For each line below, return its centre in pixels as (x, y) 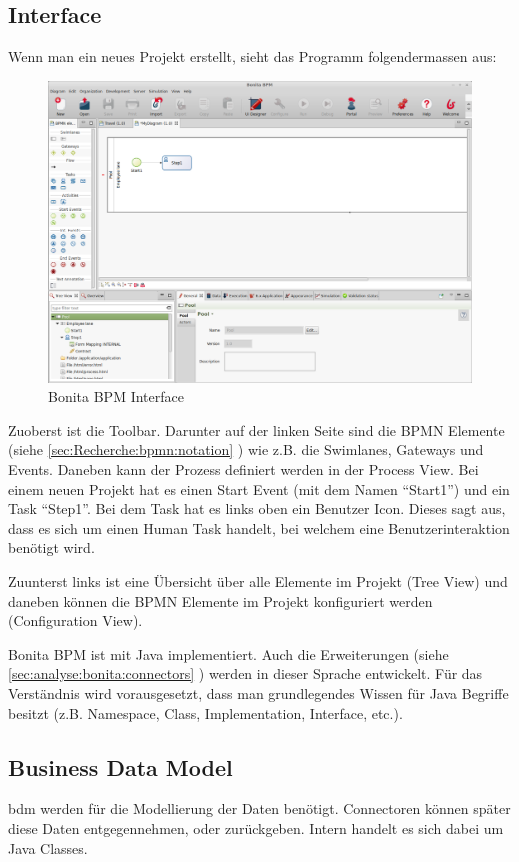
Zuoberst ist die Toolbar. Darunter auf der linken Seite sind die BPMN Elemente (256, 429)
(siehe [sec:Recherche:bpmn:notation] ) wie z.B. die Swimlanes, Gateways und (246, 449)
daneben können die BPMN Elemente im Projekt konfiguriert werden (220, 600)
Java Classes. (48, 847)
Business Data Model (120, 766)
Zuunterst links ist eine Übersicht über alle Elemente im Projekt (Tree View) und (258, 580)
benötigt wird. (51, 547)
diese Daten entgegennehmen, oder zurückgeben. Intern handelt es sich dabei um (256, 827)
